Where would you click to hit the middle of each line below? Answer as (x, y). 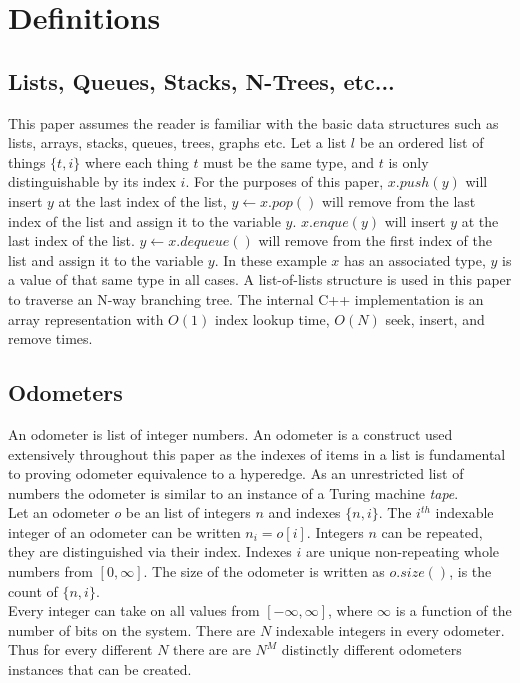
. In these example (270, 259)
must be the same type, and (289, 161)
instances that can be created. (100, 669)
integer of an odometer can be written (124, 531)
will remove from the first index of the (375, 240)
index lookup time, (272, 318)
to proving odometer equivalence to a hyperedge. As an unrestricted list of (236, 473)
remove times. (50, 338)
